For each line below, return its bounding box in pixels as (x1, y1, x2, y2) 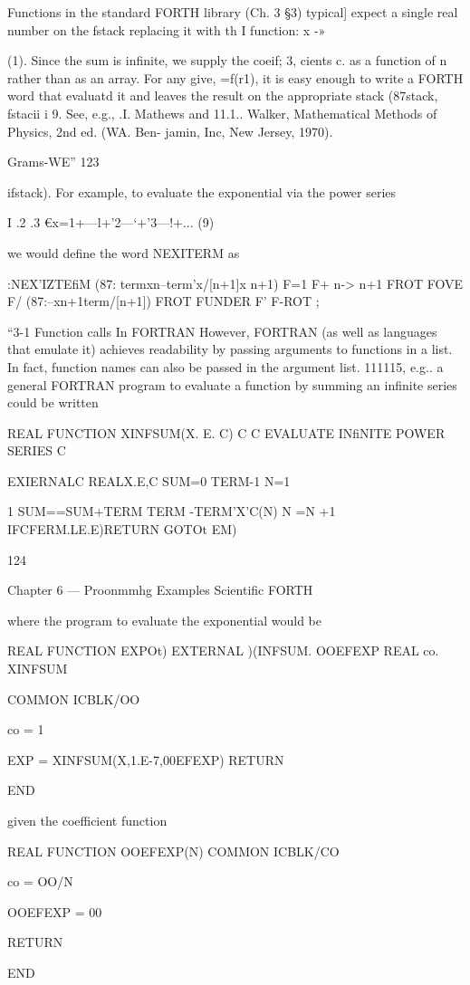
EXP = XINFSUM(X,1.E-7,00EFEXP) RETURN (7, 750, 284, 769)
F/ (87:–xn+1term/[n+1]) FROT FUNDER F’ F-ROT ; (7, 292, 320, 311)
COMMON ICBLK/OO (7, 689, 140, 708)
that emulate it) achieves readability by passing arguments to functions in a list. (7, 339, 453, 359)
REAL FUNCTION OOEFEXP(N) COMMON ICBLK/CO (7, 841, 340, 860)
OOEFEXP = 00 (7, 902, 102, 921)
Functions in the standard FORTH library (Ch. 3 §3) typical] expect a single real (7, 3, 458, 21)
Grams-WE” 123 (7, 152, 100, 171)
